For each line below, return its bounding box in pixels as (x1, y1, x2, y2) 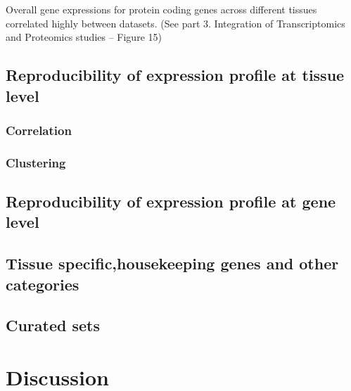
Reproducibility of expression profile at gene (6, 191, 336, 212)
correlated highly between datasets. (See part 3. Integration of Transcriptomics (6, 15, 345, 30)
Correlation (6, 121, 72, 139)
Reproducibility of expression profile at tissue (6, 64, 345, 86)
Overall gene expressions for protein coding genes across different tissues (6, 2, 317, 16)
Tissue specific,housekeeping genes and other (6, 252, 339, 274)
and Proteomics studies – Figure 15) (6, 30, 162, 44)
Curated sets (6, 314, 101, 336)
